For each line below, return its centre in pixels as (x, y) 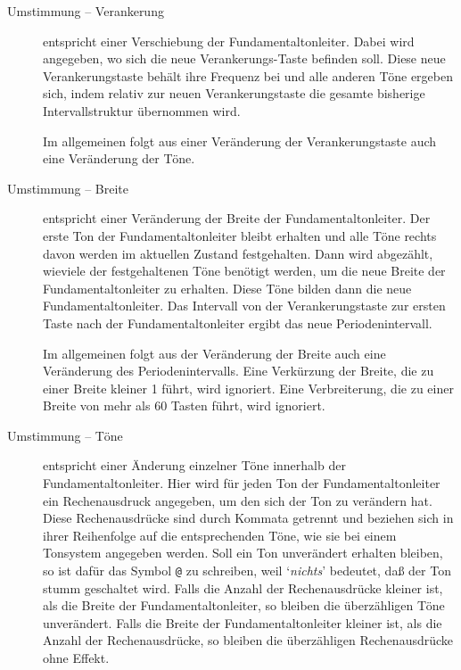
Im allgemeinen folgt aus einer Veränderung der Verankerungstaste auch (240, 141)
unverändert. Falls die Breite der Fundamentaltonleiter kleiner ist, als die (243, 622)
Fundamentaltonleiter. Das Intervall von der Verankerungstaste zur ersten (244, 306)
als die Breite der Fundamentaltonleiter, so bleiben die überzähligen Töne (244, 605)
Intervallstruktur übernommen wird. (142, 110)
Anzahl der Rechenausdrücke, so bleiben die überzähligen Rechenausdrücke (248, 640)
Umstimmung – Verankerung (86, 11)
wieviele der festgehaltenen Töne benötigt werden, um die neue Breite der (244, 271)
